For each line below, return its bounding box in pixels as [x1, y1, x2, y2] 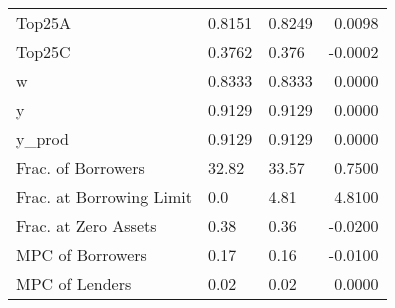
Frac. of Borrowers [16, 156, 145, 179]
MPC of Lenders [16, 272, 132, 295]
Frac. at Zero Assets [16, 214, 157, 237]
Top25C [16, 40, 71, 63]
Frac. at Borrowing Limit [16, 185, 192, 208]
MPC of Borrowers [16, 243, 147, 266]
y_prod [16, 127, 69, 150]
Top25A [16, 11, 72, 34]
